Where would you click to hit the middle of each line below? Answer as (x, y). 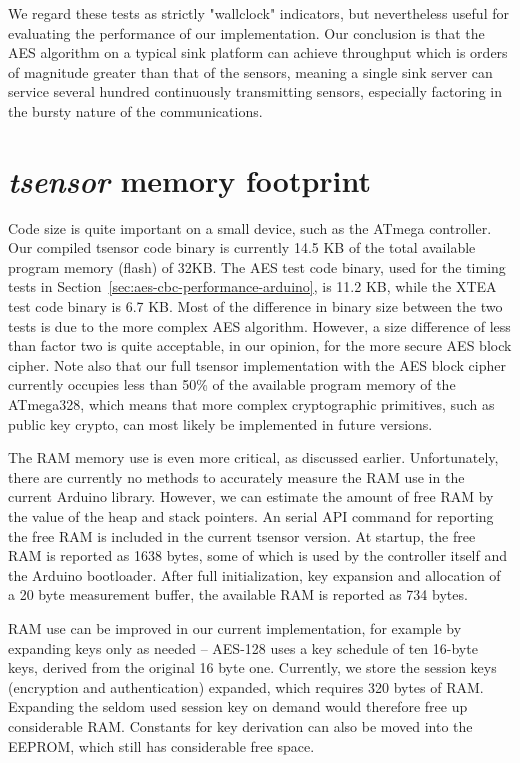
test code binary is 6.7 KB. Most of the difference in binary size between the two (255, 306)
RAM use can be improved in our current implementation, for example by (235, 627)
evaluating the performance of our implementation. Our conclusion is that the (246, 32)
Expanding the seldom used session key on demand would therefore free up (238, 706)
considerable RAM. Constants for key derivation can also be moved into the (240, 725)
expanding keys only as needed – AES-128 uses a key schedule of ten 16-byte (243, 647)
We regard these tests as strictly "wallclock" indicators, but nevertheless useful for (258, 13)
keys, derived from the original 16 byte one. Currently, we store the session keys (252, 667)
